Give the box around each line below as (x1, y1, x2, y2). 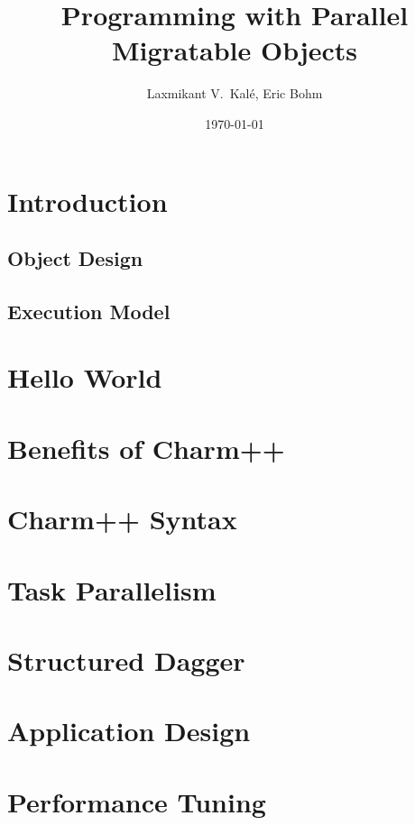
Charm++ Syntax (7, 500, 237, 537)
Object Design (7, 244, 143, 272)
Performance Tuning (7, 783, 266, 820)
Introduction (7, 182, 168, 219)
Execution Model (7, 297, 171, 325)
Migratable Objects (111, 32, 358, 69)
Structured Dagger (7, 641, 245, 678)
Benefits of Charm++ (7, 429, 285, 466)
